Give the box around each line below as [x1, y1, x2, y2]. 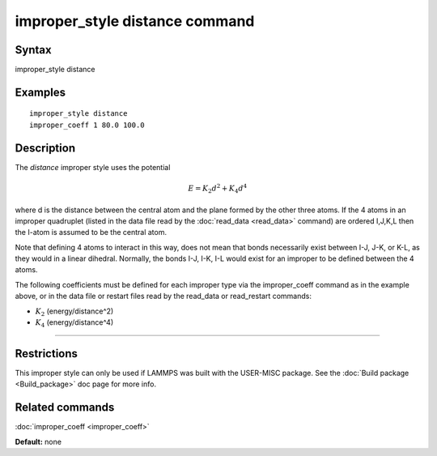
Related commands [15, 401, 115, 415]
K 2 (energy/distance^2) [35, 306, 114, 317]
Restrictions [15, 347, 78, 360]
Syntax [15, 43, 52, 57]
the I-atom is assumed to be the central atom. [15, 228, 168, 237]
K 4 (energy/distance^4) [35, 317, 114, 329]
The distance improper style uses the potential [15, 162, 171, 172]
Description [15, 141, 76, 155]
